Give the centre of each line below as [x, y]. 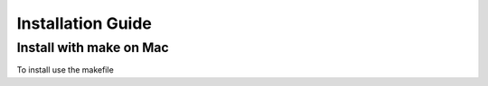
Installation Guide [84, 23]
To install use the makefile [66, 70]
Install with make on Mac [93, 47]
